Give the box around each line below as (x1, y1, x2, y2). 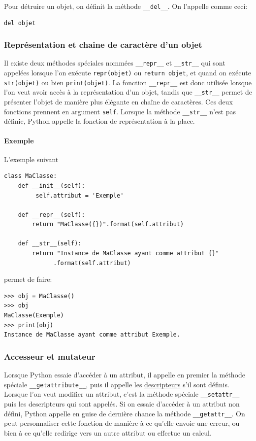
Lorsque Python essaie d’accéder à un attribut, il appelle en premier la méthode (4, 370, 246, 380)
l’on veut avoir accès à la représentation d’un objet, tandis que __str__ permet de (4, 87, 252, 97)
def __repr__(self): (18, 211, 85, 218)
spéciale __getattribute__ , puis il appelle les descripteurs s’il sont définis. (4, 379, 229, 389)
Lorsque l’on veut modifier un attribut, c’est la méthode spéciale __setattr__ (4, 389, 240, 399)
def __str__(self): (18, 240, 82, 247)
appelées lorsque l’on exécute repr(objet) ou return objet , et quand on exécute (4, 68, 251, 78)
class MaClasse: (4, 172, 57, 180)
